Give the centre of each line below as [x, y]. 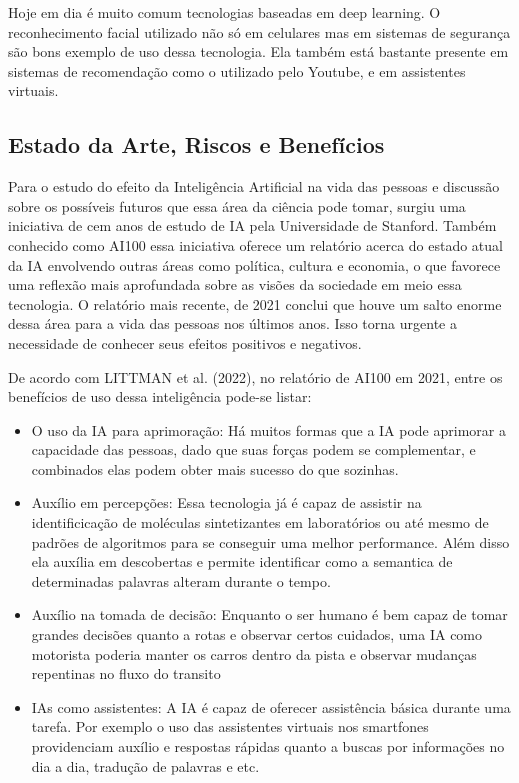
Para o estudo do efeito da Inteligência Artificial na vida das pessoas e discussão [254, 186]
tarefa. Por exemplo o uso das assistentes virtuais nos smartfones [230, 726]
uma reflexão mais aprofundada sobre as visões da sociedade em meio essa [235, 284]
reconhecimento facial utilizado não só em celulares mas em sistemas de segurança [259, 31]
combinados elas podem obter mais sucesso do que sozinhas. [215, 468]
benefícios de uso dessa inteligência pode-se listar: [160, 396]
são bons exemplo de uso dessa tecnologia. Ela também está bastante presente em [258, 51]
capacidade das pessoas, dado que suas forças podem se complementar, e [253, 449]
